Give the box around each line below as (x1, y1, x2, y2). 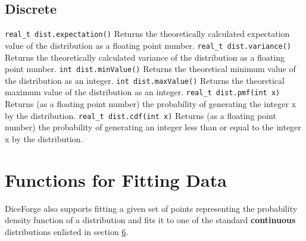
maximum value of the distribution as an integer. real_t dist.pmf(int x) (5, 86, 280, 98)
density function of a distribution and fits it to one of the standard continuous (5, 214, 296, 226)
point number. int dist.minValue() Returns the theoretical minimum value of (5, 62, 296, 75)
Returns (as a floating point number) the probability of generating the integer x (5, 98, 296, 110)
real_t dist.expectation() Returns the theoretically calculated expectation (5, 27, 290, 40)
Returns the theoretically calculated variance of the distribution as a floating (5, 51, 285, 63)
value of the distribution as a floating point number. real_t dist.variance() (5, 39, 291, 51)
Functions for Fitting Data (5, 167, 227, 192)
